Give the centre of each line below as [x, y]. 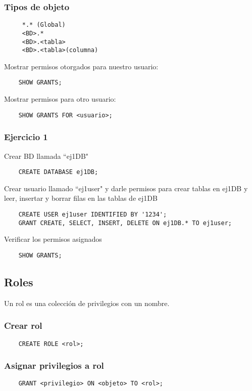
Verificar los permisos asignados [53, 239]
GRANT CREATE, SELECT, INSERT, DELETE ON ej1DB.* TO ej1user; [125, 223]
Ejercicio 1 [26, 137]
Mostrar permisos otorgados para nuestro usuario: [81, 66]
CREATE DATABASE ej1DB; [58, 172]
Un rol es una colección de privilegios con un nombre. [87, 303]
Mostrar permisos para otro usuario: [60, 99]
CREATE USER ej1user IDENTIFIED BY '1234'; [93, 214]
